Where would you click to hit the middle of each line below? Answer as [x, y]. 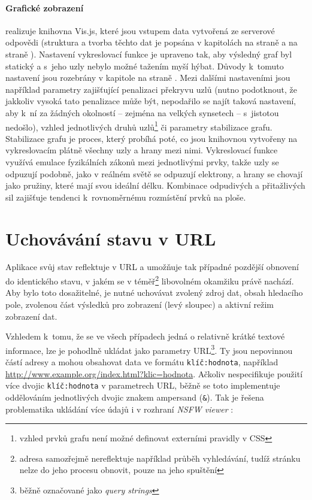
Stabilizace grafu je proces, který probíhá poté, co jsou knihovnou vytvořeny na [152, 138]
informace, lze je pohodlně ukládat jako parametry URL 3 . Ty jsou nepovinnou [149, 349]
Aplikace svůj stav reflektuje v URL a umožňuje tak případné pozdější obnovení [152, 267]
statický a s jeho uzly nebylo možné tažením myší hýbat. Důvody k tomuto [145, 66]
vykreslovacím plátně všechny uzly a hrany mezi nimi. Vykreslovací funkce [142, 150]
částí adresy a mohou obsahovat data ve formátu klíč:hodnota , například [142, 361]
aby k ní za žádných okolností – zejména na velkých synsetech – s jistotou [142, 112]
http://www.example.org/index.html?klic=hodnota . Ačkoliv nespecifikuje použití [154, 373]
